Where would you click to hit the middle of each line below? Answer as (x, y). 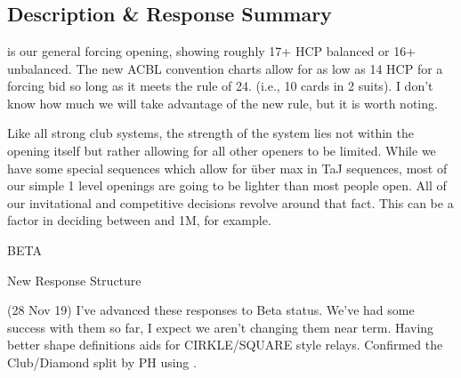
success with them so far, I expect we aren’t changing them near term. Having (221, 327)
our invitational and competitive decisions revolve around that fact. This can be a (230, 202)
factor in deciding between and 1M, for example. (139, 220)
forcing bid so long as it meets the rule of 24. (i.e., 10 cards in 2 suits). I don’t (220, 86)
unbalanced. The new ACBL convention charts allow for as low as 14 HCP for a (225, 68)
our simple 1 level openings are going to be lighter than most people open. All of (227, 185)
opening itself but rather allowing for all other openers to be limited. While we (222, 150)
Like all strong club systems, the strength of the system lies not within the (211, 133)
